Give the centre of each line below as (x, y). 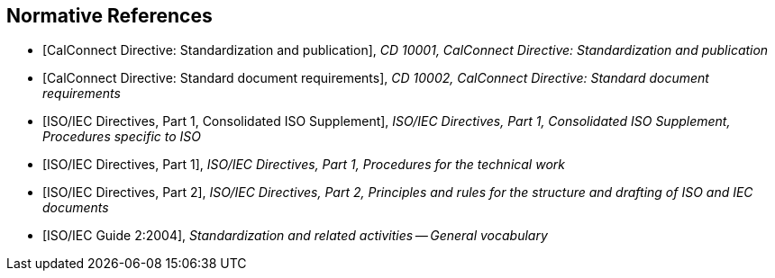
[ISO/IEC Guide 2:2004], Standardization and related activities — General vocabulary (295, 236)
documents (76, 208)
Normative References (109, 16)
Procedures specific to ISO (122, 137)
